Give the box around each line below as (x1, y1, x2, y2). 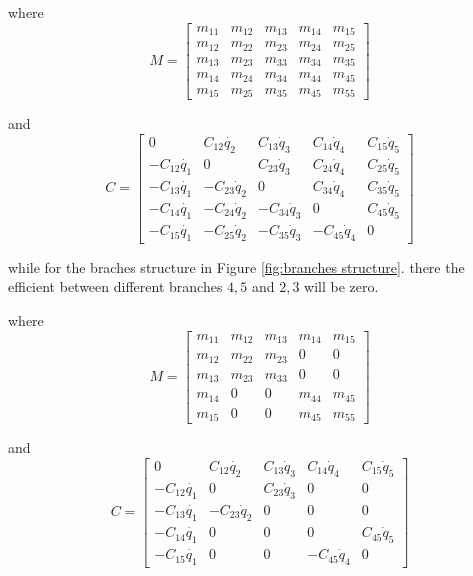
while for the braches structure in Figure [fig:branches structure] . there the (8, 256, 465, 277)
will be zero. (304, 276, 379, 297)
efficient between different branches (8, 276, 223, 297)
